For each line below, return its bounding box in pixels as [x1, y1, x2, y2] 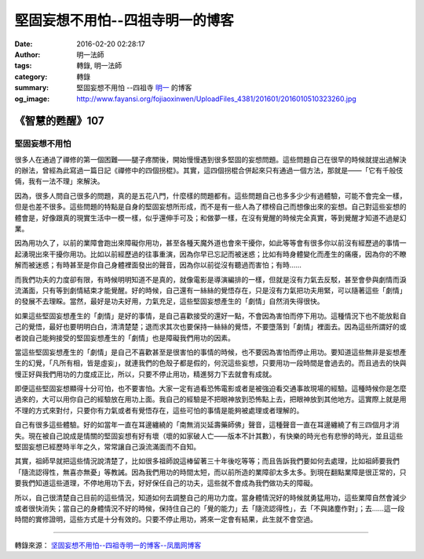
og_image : [14, 94, 50, 103]
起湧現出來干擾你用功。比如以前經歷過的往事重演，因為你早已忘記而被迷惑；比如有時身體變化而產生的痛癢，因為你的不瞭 [14, 249, 407, 259]
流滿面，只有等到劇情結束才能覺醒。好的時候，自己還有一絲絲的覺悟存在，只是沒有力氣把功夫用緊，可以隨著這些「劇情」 [14, 285, 407, 295]
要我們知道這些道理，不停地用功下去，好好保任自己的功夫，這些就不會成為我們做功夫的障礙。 [14, 478, 317, 488]
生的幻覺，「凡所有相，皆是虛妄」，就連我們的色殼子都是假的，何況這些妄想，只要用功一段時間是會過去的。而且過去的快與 [14, 358, 407, 368]
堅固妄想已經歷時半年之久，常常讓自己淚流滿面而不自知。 [14, 442, 200, 452]
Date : [14, 39, 33, 49]
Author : [14, 49, 41, 59]
